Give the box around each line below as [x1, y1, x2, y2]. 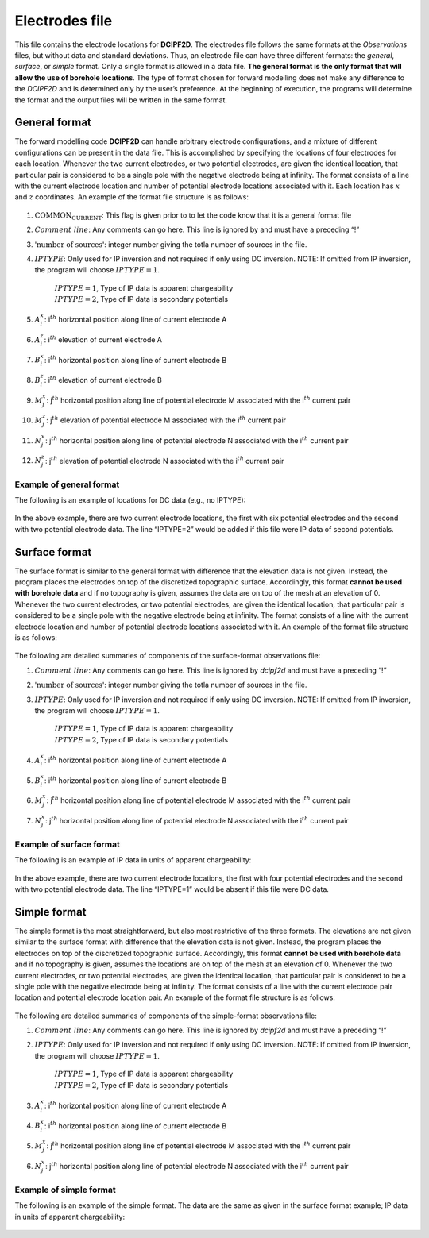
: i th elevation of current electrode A [44, 334, 163, 345]
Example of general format [14, 479, 120, 490]
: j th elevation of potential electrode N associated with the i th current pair [44, 455, 284, 465]
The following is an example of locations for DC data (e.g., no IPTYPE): [14, 495, 246, 504]
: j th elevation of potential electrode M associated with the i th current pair [46, 415, 286, 425]
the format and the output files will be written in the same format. [14, 95, 228, 105]
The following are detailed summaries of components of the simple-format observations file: [14, 1011, 317, 1020]
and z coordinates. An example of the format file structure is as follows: [14, 192, 249, 202]
